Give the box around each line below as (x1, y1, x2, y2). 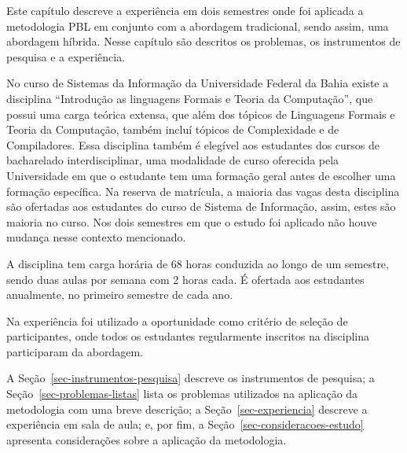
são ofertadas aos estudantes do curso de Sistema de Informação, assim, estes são (6, 198, 396, 215)
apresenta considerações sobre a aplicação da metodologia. (6, 431, 287, 447)
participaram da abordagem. (6, 343, 143, 359)
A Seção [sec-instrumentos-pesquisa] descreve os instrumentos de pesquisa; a (6, 370, 375, 386)
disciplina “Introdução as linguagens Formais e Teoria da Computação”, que (6, 90, 373, 106)
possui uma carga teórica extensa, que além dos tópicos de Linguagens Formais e (6, 105, 395, 122)
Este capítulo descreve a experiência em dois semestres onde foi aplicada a (6, 2, 364, 18)
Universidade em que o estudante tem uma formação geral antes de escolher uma (6, 167, 396, 183)
